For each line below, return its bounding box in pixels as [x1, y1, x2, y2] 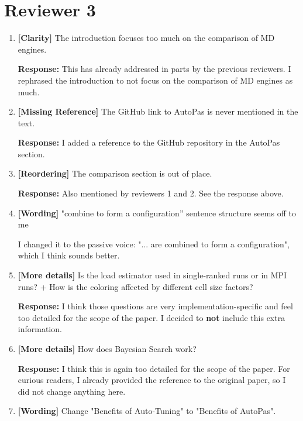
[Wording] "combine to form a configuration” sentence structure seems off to [18, 206, 296, 219]
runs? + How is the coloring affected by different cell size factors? [18, 280, 253, 292]
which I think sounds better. [18, 249, 120, 261]
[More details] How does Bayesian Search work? [18, 343, 197, 354]
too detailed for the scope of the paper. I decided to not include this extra [18, 311, 285, 323]
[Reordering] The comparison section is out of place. [18, 167, 212, 180]
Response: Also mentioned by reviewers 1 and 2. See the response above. [18, 187, 284, 199]
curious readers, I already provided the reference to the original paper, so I [18, 374, 286, 386]
